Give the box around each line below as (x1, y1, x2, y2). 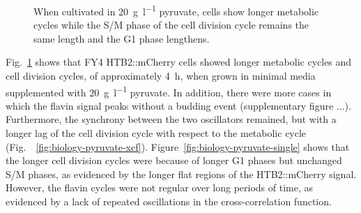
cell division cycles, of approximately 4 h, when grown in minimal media (6, 68, 316, 83)
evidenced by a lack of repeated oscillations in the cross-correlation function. (6, 194, 332, 209)
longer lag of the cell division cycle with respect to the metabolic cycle (6, 126, 307, 140)
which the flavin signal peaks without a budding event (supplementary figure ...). (6, 98, 351, 112)
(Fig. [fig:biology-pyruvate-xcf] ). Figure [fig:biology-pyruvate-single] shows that (6, 139, 350, 154)
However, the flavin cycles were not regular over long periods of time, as (6, 180, 314, 195)
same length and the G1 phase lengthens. (33, 31, 210, 45)
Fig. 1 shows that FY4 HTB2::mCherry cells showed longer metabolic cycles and (6, 54, 352, 69)
